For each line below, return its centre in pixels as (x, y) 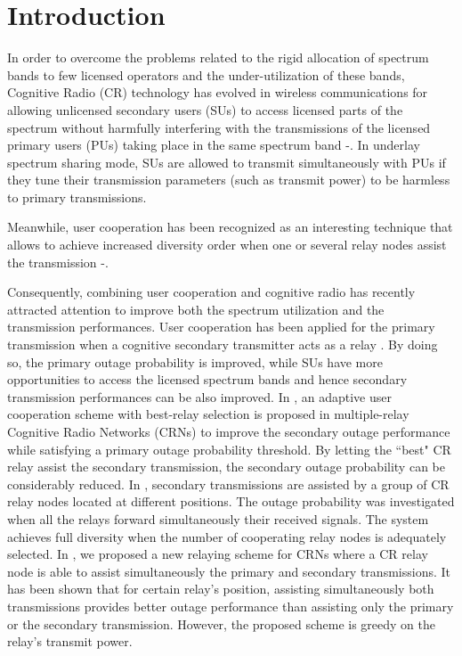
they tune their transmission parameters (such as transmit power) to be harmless (229, 180)
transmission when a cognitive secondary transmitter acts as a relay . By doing (223, 344)
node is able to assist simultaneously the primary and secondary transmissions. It (229, 571)
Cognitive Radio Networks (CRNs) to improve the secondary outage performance (229, 431)
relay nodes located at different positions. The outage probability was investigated (231, 501)
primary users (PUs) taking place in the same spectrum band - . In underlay (214, 145)
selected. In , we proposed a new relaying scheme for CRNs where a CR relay (218, 554)
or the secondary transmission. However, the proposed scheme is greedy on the (221, 623)
